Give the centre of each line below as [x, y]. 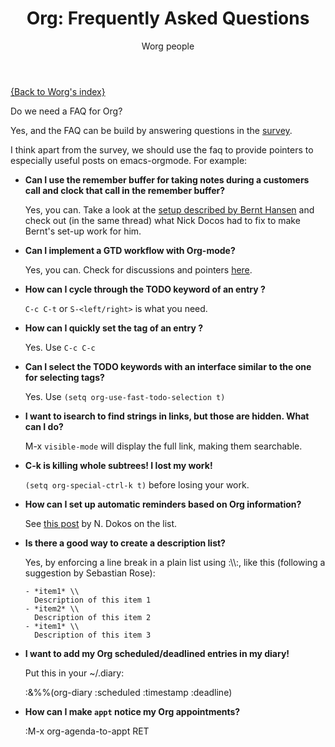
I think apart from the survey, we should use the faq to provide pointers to [162, 149]
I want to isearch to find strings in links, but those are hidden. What [167, 416]
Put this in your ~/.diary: [74, 673]
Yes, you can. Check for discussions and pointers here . [138, 269]
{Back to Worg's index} [58, 91]
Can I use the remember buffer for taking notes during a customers [167, 179]
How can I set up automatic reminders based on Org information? [163, 504]
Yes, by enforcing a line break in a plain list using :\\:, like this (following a [175, 562]
